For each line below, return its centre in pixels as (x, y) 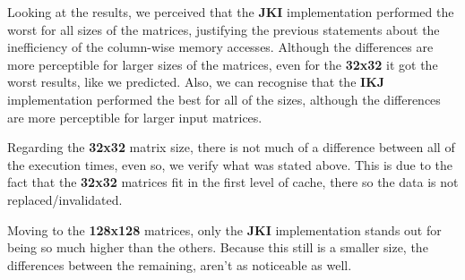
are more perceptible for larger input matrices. (135, 117)
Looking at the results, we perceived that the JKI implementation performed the (231, 12)
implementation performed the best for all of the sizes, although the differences (224, 99)
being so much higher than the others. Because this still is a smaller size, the (218, 247)
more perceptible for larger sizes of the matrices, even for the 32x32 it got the (223, 64)
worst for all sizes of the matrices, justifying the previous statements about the (224, 29)
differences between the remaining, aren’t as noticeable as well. (180, 264)
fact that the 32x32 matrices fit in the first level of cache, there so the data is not (233, 182)
